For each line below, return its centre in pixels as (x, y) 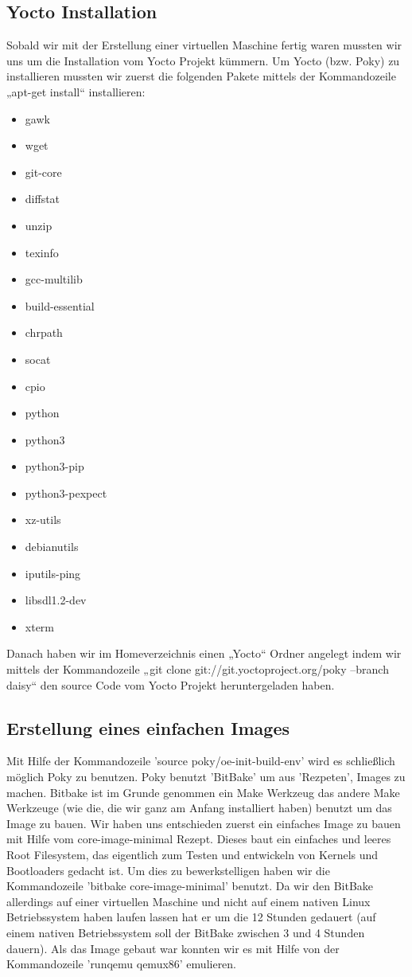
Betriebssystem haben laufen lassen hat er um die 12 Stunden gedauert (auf (191, 917)
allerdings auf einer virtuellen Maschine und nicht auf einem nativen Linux (189, 901)
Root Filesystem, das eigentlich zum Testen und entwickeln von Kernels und (192, 854)
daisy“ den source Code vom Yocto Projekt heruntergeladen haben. (171, 684)
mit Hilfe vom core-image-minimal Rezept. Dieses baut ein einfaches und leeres (199, 839)
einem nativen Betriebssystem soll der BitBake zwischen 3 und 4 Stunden (186, 932)
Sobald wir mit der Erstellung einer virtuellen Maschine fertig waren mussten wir (204, 45)
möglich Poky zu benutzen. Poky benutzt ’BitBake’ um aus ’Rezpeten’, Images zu (206, 777)
